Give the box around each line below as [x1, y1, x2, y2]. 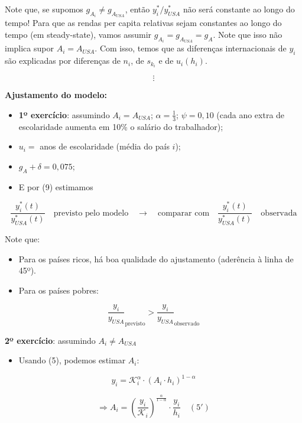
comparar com [157, 209, 210, 217]
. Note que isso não [213, 28, 282, 41]
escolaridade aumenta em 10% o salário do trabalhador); [18, 120, 223, 132]
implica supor [5, 42, 54, 54]
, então [125, 3, 150, 15]
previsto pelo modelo [53, 209, 129, 217]
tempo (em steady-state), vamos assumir [5, 28, 152, 41]
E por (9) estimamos [18, 180, 93, 193]
